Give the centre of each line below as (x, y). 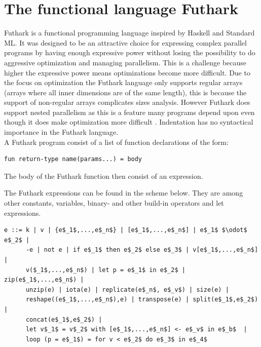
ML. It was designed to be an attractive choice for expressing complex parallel (125, 42)
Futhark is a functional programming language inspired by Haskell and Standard (129, 33)
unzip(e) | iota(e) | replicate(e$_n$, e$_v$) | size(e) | (127, 290)
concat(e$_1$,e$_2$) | (64, 319)
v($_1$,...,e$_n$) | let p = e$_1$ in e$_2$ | (105, 270)
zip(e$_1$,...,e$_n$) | (44, 280)
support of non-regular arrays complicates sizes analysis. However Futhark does (127, 102)
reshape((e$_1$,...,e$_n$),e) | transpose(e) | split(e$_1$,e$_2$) (142, 300)
